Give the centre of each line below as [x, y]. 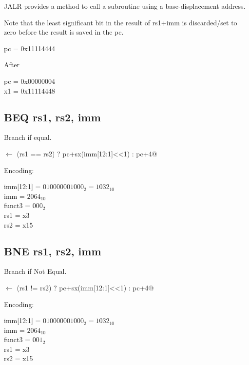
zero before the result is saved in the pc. [64, 32]
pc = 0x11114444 [29, 48]
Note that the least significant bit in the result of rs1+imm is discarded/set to [121, 22]
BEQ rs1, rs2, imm [52, 117]
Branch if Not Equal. [35, 271]
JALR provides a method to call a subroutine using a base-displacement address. [125, 6]
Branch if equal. [28, 137]
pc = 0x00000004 [29, 81]
